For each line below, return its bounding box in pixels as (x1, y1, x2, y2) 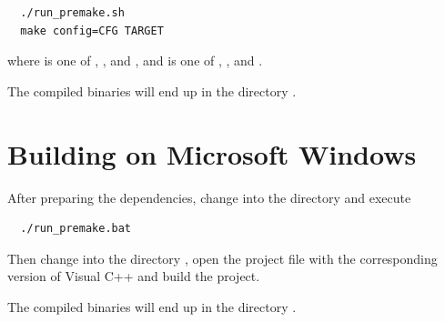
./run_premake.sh (20, 6, 125, 19)
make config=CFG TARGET (20, 24, 164, 37)
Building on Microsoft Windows (7, 135, 417, 172)
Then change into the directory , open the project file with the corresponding (7, 248, 438, 267)
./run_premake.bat (20, 222, 132, 236)
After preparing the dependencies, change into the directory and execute (7, 187, 411, 206)
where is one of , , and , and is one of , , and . (7, 51, 263, 70)
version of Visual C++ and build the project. (7, 267, 260, 286)
